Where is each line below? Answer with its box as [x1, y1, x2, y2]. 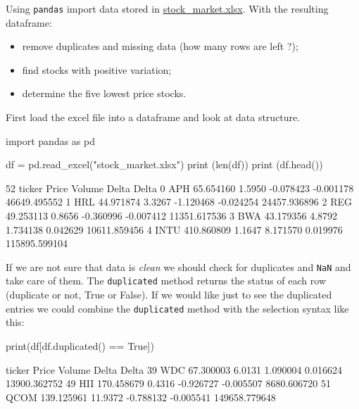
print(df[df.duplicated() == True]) [6, 338, 154, 353]
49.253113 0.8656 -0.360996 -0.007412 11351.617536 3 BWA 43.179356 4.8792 [6, 208, 338, 222]
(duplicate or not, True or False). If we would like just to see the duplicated [6, 287, 332, 302]
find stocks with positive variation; [22, 62, 172, 77]
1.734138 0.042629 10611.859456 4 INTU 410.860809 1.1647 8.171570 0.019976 [6, 222, 343, 237]
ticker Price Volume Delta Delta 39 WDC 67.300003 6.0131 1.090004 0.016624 [6, 362, 342, 377]
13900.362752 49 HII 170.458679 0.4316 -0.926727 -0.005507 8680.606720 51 [6, 376, 331, 391]
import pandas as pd [6, 133, 95, 148]
